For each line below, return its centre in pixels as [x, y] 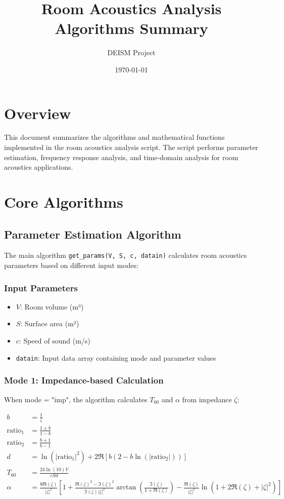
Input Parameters [41, 287]
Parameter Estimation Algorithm [93, 234]
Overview [38, 113]
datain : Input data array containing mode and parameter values [116, 357]
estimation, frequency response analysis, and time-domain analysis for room [121, 157]
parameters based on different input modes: [71, 265]
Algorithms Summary [131, 28]
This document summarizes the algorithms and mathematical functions [114, 137]
